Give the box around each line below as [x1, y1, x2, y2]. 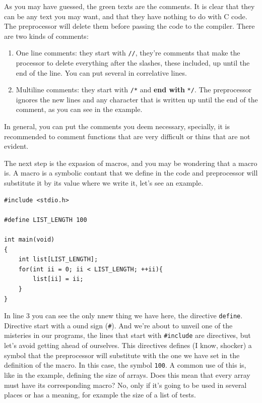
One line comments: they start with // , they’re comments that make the [16, 47, 240, 58]
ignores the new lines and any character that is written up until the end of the [16, 94, 258, 104]
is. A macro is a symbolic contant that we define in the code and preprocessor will [4, 167, 258, 178]
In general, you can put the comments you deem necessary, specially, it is [4, 121, 230, 132]
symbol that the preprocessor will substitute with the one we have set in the [4, 350, 240, 360]
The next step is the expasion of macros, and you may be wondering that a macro [4, 157, 257, 168]
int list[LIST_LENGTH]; [18, 256, 98, 263]
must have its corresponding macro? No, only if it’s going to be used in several [4, 379, 247, 390]
